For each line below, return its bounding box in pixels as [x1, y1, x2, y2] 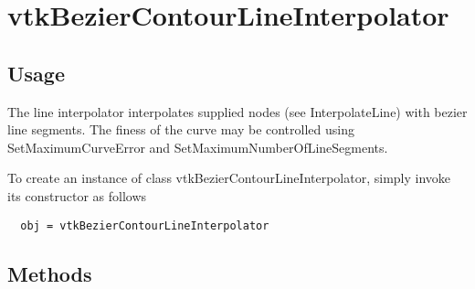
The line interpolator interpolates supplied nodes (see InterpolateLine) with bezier [7, 102, 468, 121]
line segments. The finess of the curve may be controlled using [7, 120, 354, 139]
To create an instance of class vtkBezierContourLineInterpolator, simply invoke [7, 168, 451, 187]
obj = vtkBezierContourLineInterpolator [20, 219, 269, 232]
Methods [7, 259, 92, 287]
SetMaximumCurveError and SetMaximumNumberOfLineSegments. [7, 137, 388, 156]
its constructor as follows [7, 186, 147, 205]
